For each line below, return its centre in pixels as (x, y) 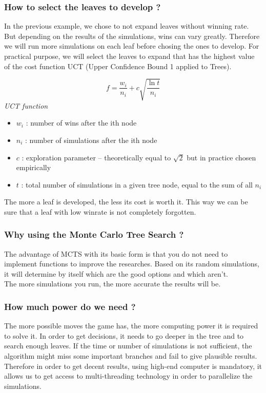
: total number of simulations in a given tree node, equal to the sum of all (137, 184)
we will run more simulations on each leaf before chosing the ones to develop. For (132, 46)
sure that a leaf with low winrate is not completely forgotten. (100, 211)
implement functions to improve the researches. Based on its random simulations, (132, 264)
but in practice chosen (221, 157)
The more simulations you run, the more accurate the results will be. (112, 284)
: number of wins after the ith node (81, 123)
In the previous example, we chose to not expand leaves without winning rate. (127, 26)
